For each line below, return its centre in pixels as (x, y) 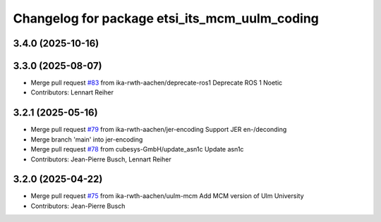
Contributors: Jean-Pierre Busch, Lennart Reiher (101, 159)
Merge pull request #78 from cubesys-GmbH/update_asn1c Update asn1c (137, 149)
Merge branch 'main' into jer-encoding (87, 139)
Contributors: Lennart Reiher (72, 92)
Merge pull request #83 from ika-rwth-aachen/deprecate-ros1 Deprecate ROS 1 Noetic (157, 83)
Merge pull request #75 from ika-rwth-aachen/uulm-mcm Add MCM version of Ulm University (167, 196)
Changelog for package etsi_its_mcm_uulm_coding (166, 18)
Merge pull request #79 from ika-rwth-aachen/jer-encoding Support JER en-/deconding (159, 130)
